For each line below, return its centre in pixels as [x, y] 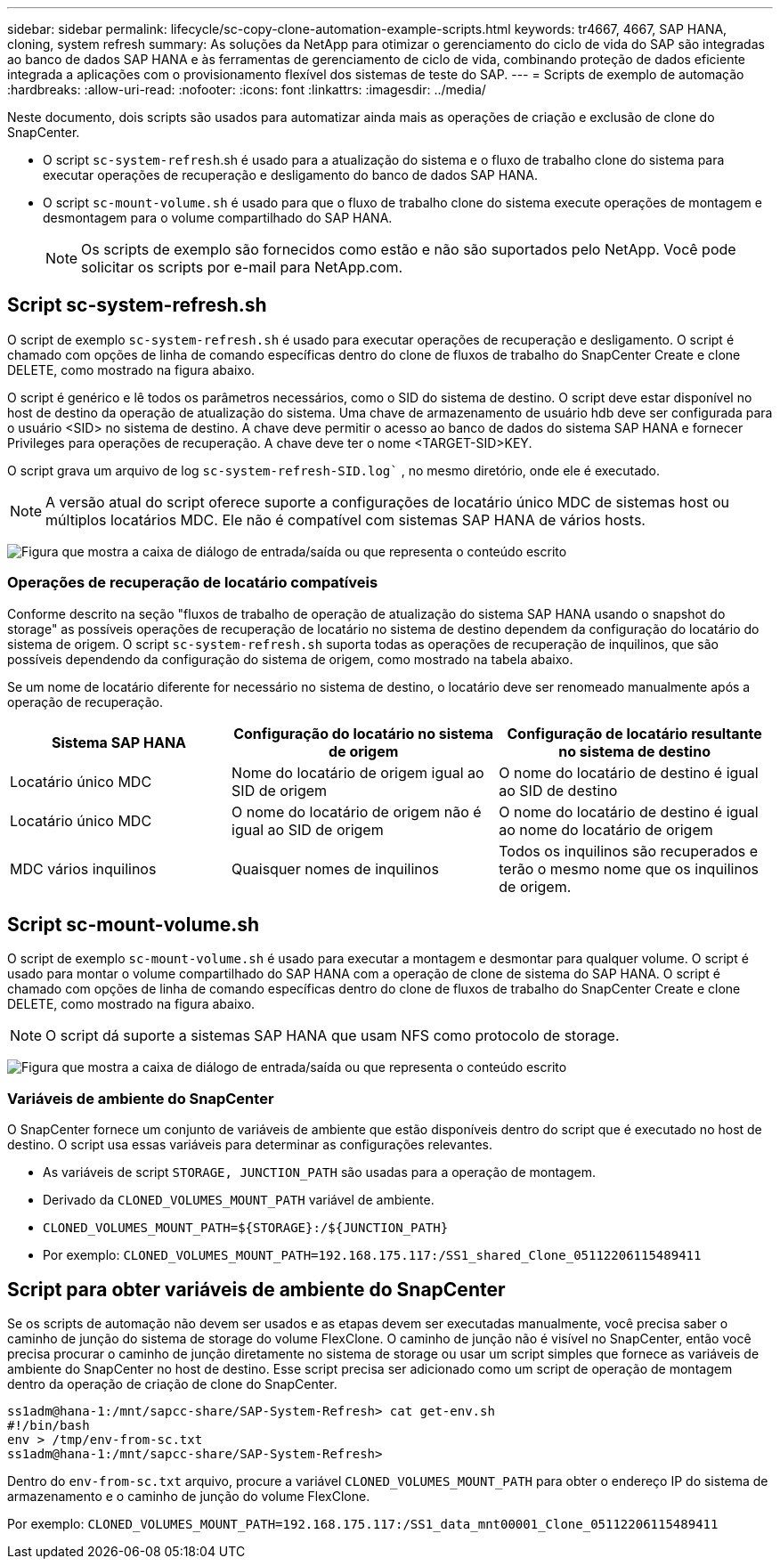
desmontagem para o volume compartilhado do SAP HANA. [218, 218]
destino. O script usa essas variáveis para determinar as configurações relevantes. [250, 1145]
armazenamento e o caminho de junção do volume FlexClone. [189, 1497]
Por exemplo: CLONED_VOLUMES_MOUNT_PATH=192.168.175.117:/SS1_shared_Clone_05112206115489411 [372, 1255]
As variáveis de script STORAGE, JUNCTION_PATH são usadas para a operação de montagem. [319, 1172]
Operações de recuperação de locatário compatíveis [193, 583]
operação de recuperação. [85, 702]
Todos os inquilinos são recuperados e [629, 851]
